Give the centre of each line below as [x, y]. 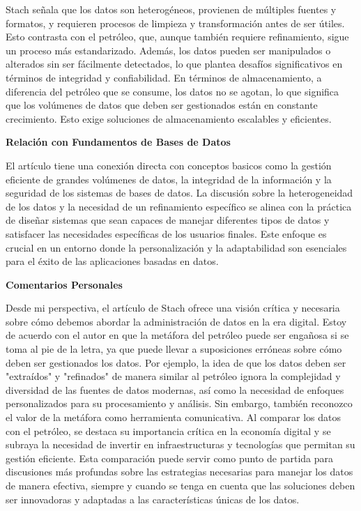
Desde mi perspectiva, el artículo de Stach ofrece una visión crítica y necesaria [173, 308]
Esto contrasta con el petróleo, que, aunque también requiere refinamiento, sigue [177, 37]
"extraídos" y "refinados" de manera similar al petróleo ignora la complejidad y [173, 376]
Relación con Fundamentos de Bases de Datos [118, 142]
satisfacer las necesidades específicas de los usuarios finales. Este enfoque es [166, 233]
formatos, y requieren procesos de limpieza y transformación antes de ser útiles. [175, 23]
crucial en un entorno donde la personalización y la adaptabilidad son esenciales [176, 247]
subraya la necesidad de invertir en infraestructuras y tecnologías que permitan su [180, 444]
